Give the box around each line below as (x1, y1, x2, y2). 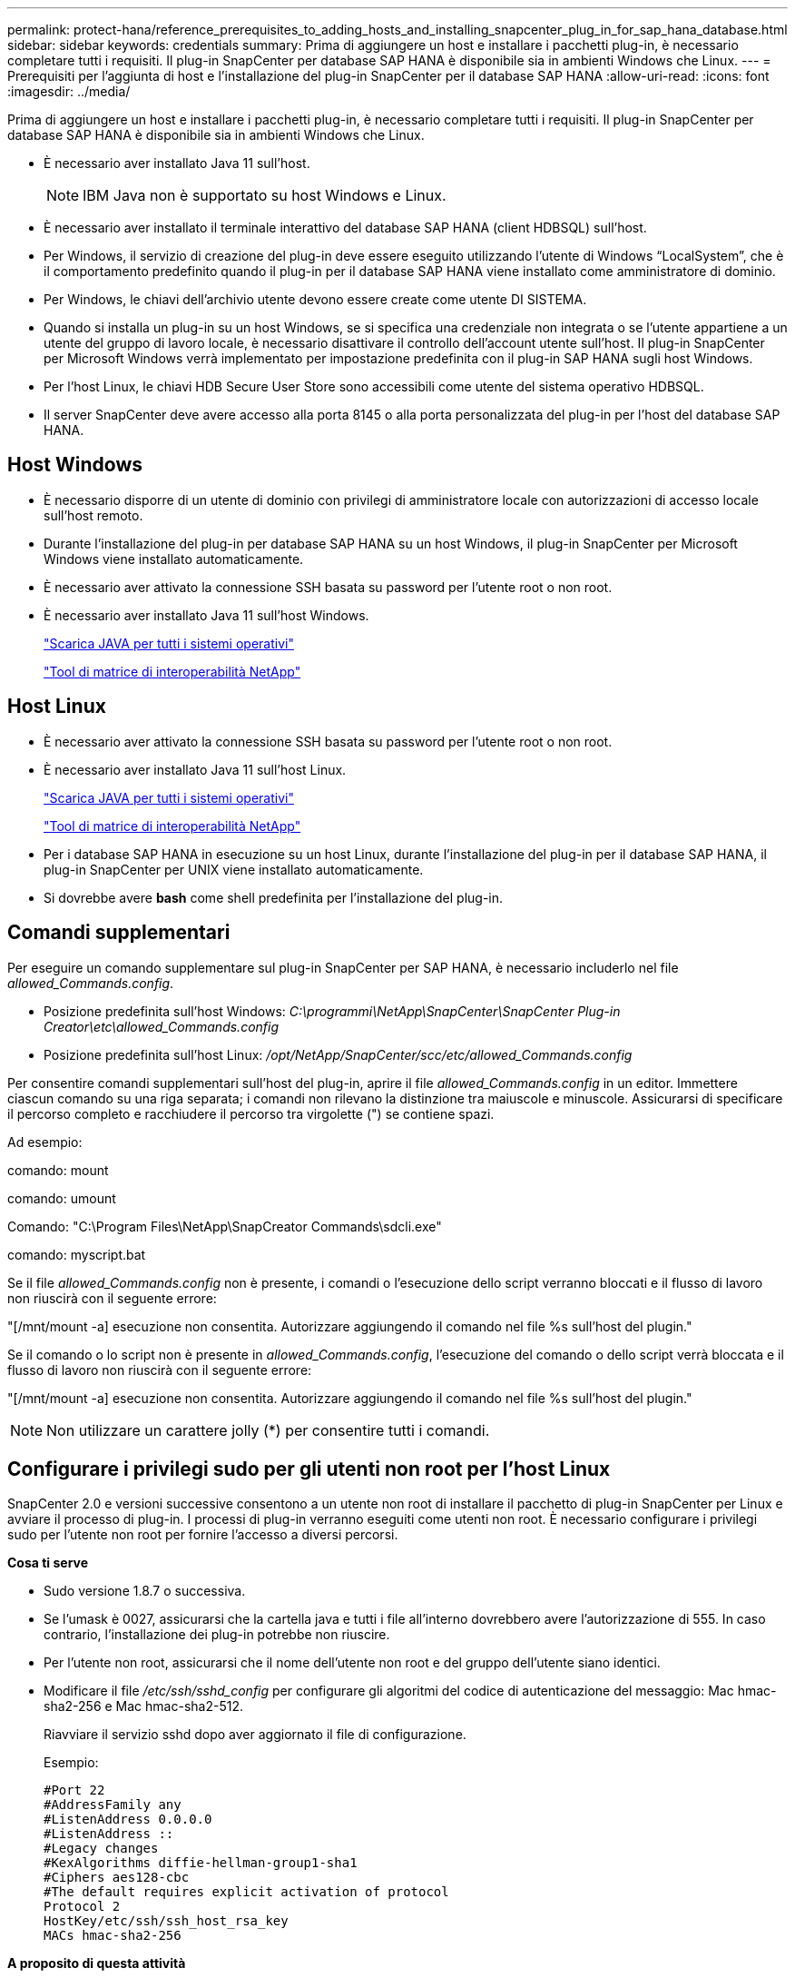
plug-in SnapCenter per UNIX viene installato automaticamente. (44, 861, 424, 877)
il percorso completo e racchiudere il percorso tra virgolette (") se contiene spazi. (7, 1105, 495, 1122)
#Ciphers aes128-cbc (44, 1870, 190, 1885)
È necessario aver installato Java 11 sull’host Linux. (44, 761, 347, 777)
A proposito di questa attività (7, 1955, 186, 1972)
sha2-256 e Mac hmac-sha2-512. (44, 1698, 243, 1715)
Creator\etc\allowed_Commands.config (44, 1018, 280, 1034)
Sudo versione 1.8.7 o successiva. (44, 1583, 246, 1599)
